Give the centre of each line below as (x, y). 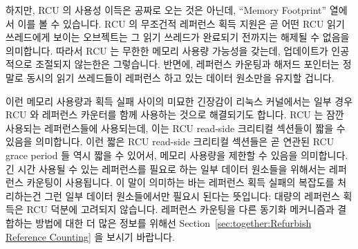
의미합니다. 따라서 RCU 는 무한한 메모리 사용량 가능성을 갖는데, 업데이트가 (167, 50)
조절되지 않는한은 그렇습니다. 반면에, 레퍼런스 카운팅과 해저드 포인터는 (187, 64)
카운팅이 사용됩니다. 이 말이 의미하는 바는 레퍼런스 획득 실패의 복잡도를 (180, 182)
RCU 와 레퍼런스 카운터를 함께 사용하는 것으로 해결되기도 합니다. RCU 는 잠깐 (175, 114)
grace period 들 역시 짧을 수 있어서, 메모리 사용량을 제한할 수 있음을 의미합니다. (177, 155)
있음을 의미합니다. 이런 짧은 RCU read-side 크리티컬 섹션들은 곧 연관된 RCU (170, 141)
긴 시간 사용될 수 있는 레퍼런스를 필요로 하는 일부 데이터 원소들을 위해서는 (166, 168)
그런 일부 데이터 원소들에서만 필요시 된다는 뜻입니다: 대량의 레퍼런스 (192, 195)
